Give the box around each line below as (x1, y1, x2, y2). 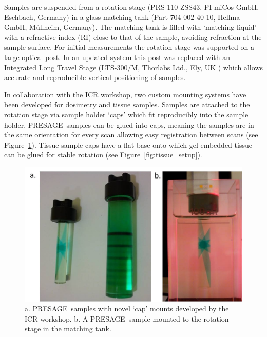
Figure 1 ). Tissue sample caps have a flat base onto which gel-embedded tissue (4, 139, 252, 150)
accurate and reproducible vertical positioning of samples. (4, 72, 186, 83)
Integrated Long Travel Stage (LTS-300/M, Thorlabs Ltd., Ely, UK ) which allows (4, 62, 263, 72)
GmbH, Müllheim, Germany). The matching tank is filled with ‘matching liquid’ (4, 22, 257, 32)
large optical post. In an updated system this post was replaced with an (4, 51, 230, 62)
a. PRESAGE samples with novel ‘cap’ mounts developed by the (25, 303, 229, 314)
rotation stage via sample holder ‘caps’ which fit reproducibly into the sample (4, 109, 249, 120)
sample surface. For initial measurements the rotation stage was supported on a (4, 42, 255, 52)
